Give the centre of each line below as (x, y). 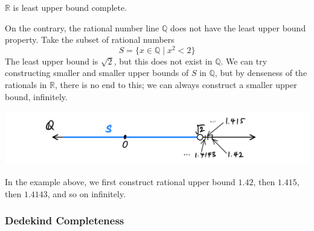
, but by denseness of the (261, 73)
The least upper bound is (52, 61)
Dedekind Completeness (65, 220)
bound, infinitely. (36, 96)
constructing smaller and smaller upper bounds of (97, 73)
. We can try (244, 61)
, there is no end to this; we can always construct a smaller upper (176, 85)
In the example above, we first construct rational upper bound (120, 181)
